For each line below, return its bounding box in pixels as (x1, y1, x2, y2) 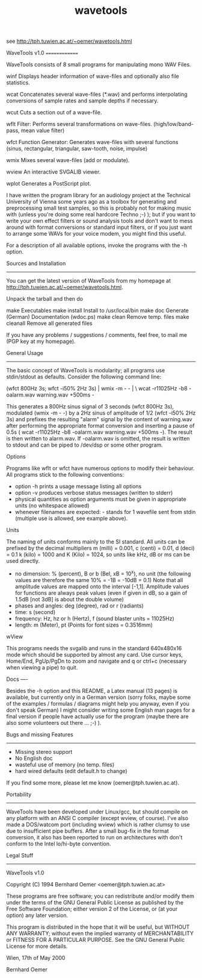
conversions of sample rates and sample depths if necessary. (6, 97, 159, 104)
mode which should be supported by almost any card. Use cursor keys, (6, 651, 183, 658)
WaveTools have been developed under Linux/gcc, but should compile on (6, 808, 188, 815)
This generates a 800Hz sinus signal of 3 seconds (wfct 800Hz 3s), (6, 403, 174, 410)
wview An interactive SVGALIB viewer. (6, 168, 101, 175)
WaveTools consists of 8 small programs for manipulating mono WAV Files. (6, 61, 191, 68)
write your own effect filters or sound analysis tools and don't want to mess (6, 218, 194, 225)
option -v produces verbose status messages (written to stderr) (14, 489, 173, 497)
